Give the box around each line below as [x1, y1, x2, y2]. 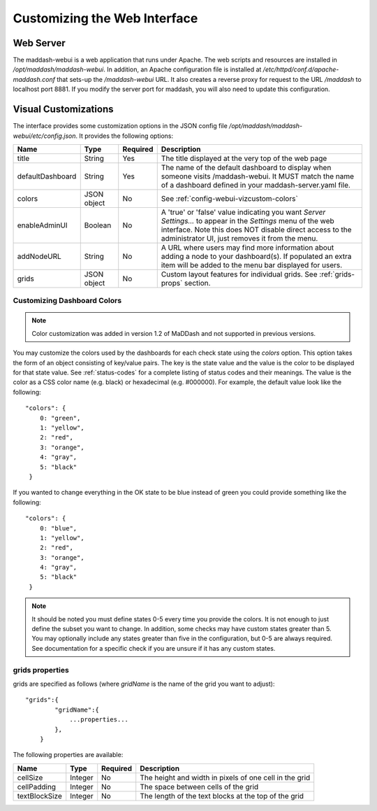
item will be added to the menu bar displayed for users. [161, 260, 343, 269]
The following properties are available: [13, 751, 124, 759]
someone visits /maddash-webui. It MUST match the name [161, 171, 355, 181]
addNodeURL [17, 251, 62, 261]
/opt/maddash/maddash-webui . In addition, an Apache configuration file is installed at [13, 65, 262, 73]
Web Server [13, 37, 66, 49]
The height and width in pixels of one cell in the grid [140, 773, 311, 782]
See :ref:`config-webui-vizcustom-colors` [161, 193, 298, 203]
